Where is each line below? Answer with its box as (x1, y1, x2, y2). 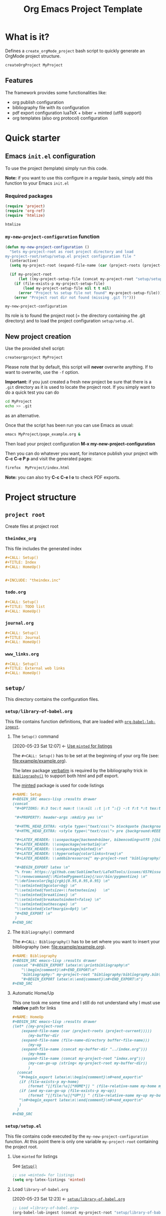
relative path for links (12, 1005, 56, 1011)
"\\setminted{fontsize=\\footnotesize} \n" (14, 888, 110, 893)
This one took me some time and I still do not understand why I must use (12, 1000, 161, 1006)
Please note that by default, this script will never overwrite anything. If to (5, 364, 153, 370)
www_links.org (5, 651, 39, 657)
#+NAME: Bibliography (12, 954, 57, 959)
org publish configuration (12, 99, 64, 105)
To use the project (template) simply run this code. (5, 165, 108, 171)
